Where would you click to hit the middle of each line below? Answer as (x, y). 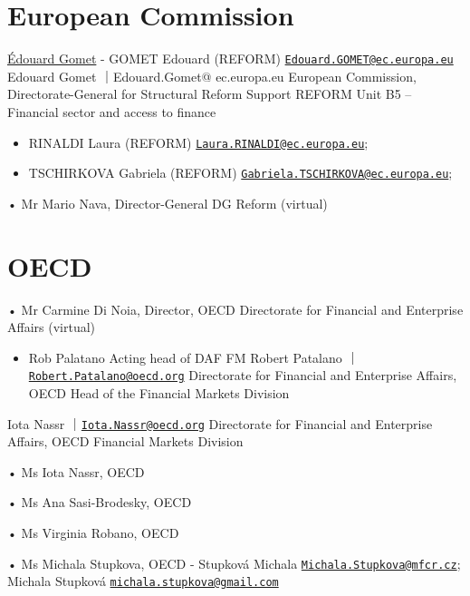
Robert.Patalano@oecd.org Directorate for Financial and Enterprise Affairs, (243, 375)
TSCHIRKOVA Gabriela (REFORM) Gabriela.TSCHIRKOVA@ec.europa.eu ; (240, 173)
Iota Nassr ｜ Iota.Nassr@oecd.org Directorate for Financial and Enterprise (220, 423)
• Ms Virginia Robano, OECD (93, 533)
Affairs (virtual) (52, 327)
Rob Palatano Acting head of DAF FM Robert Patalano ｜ (194, 357)
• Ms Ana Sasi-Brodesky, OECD (100, 502)
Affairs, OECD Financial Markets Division (125, 441)
